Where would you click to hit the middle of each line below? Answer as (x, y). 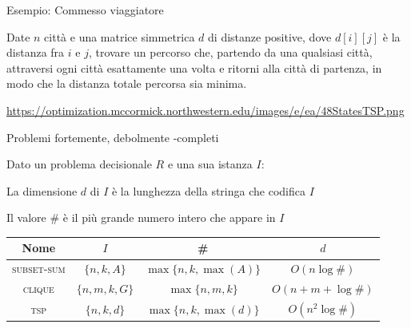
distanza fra (36, 52)
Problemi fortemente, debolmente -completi (113, 137)
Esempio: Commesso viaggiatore (85, 10)
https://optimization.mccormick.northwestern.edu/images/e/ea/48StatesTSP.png (205, 110)
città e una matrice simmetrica (120, 36)
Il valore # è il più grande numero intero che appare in (141, 217)
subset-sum (39, 269)
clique (38, 288)
